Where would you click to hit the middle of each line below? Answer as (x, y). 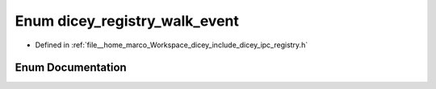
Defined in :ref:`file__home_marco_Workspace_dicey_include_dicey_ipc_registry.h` (172, 45)
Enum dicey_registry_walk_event (127, 21)
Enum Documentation (71, 68)
